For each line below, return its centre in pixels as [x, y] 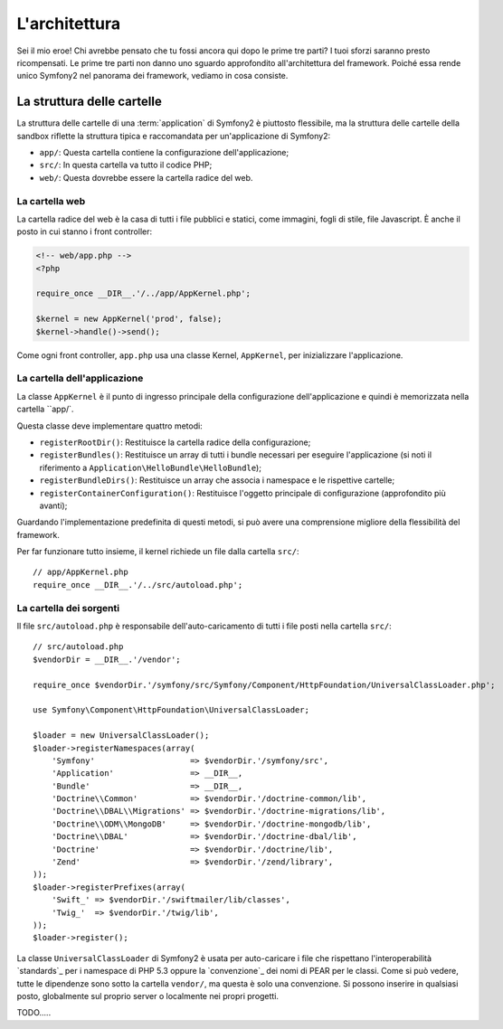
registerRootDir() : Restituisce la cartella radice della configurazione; [175, 442]
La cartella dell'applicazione [80, 378]
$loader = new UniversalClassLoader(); [121, 736]
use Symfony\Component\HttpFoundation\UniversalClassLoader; [171, 710]
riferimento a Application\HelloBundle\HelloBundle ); [151, 467]
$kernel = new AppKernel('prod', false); [129, 319]
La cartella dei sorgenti [68, 608]
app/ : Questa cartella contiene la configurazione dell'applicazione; [164, 153]
